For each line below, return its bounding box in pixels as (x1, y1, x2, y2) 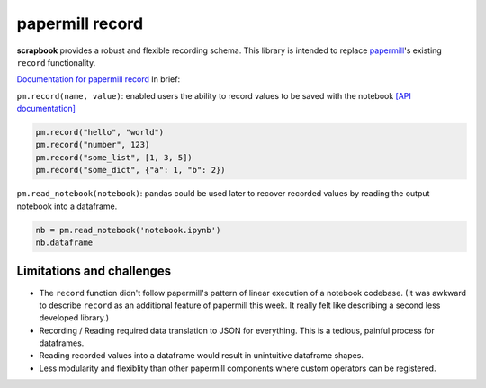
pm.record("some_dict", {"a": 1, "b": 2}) (35, 165, 226, 176)
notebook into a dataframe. (16, 201, 118, 212)
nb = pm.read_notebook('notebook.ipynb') (35, 225, 221, 235)
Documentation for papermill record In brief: (16, 74, 180, 85)
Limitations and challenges (16, 264, 172, 279)
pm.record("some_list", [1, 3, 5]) (35, 152, 193, 162)
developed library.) (39, 312, 110, 323)
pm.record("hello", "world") (35, 127, 165, 138)
